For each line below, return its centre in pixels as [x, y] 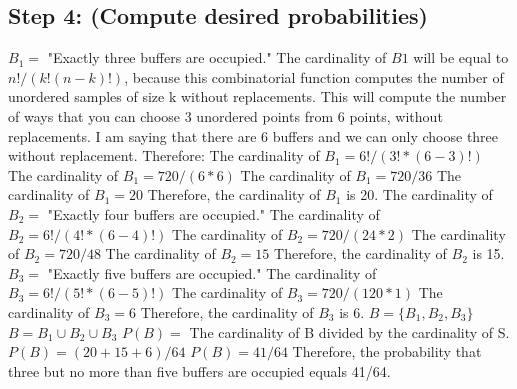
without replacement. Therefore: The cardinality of [164, 155]
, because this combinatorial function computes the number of [314, 76]
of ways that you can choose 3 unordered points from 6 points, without [225, 115]
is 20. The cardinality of [419, 194]
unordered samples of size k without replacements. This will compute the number [257, 96]
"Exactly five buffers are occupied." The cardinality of [212, 272]
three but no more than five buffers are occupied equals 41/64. [199, 370]
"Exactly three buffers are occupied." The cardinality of [217, 57]
